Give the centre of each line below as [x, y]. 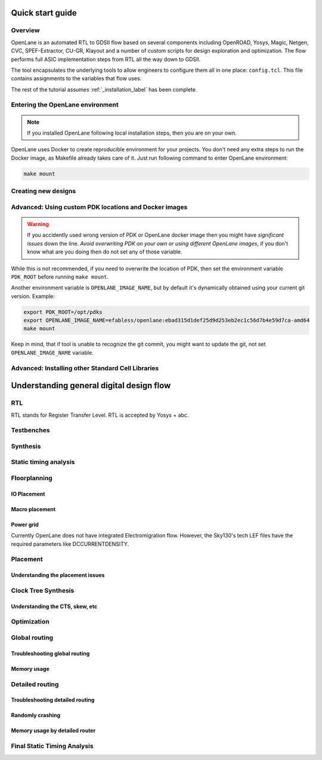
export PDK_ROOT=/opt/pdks [63, 312]
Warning [38, 224]
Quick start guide [44, 13]
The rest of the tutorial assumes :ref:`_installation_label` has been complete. [104, 89]
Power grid [25, 524]
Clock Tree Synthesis [43, 590]
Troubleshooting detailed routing [53, 700]
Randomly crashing [36, 715]
